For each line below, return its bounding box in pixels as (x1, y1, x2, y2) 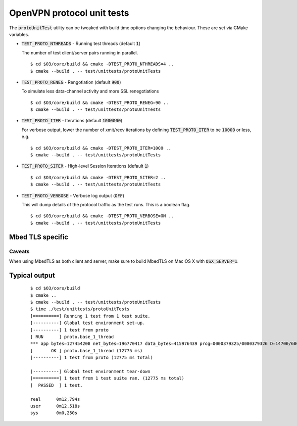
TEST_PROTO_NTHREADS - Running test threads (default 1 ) (21, 41, 141, 47)
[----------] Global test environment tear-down (30, 369, 150, 374)
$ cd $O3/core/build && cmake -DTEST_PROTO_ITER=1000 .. (30, 145, 172, 151)
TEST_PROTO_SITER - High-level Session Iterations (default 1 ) (21, 163, 149, 169)
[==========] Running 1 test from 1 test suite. (30, 313, 150, 319)
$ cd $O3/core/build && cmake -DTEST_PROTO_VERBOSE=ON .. (30, 213, 174, 219)
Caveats (9, 248, 30, 255)
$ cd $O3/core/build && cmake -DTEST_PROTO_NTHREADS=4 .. (30, 61, 174, 67)
